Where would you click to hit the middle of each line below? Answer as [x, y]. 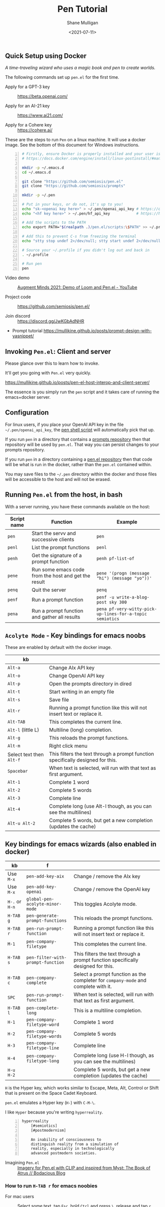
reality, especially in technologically [72, 1149]
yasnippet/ [23, 336]
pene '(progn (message [123, 573]
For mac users [20, 1197]
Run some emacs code [58, 570]
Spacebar [18, 771]
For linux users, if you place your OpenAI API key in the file [64, 424]
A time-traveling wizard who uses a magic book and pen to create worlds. [80, 68]
